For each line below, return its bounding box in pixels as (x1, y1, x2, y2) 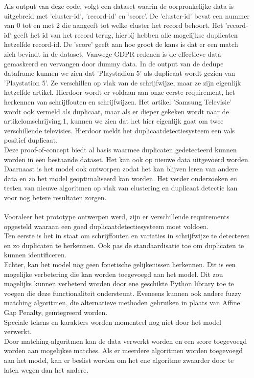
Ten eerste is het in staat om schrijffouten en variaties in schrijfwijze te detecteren (4, 231, 250, 241)
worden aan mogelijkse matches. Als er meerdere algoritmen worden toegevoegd (4, 345, 243, 356)
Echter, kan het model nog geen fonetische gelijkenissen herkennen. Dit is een (4, 259, 236, 270)
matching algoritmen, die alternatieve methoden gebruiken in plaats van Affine (4, 297, 240, 308)
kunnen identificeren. (4, 250, 67, 260)
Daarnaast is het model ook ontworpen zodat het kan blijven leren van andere (4, 164, 238, 174)
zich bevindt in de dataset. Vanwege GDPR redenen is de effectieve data (4, 48, 221, 59)
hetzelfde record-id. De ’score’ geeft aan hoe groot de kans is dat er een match (4, 39, 238, 49)
